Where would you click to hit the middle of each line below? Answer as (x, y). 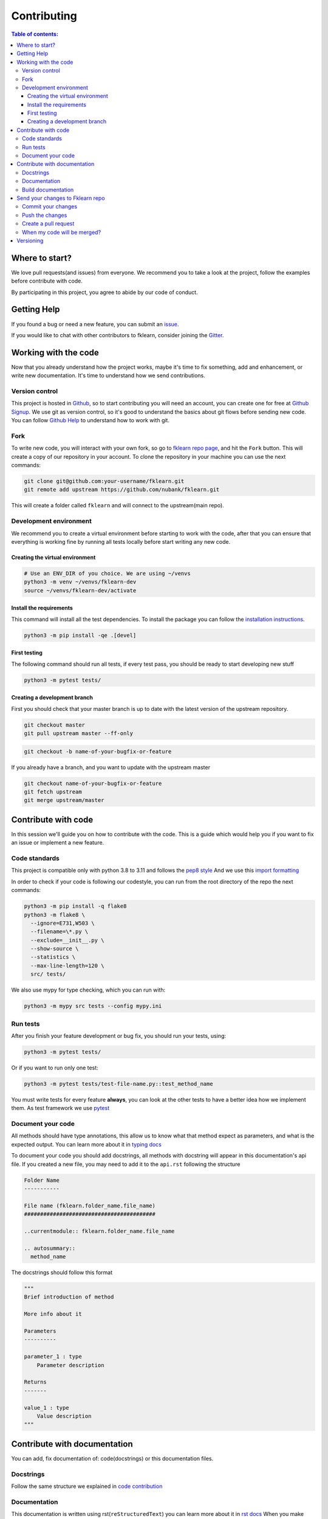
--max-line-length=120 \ (67, 965)
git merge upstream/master (64, 800)
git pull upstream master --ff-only (79, 733)
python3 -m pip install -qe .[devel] (80, 635)
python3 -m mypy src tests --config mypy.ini (93, 1006)
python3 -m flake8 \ (54, 915)
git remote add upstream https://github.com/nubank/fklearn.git (122, 490)
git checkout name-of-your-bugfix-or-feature (93, 783)
